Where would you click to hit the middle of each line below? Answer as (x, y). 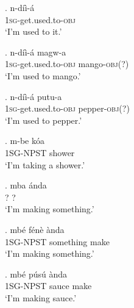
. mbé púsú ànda (36, 274)
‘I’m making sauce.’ (41, 297)
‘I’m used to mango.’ (43, 75)
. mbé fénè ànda (35, 229)
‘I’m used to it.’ (33, 31)
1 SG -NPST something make (57, 241)
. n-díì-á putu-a (33, 96)
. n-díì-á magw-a (36, 52)
